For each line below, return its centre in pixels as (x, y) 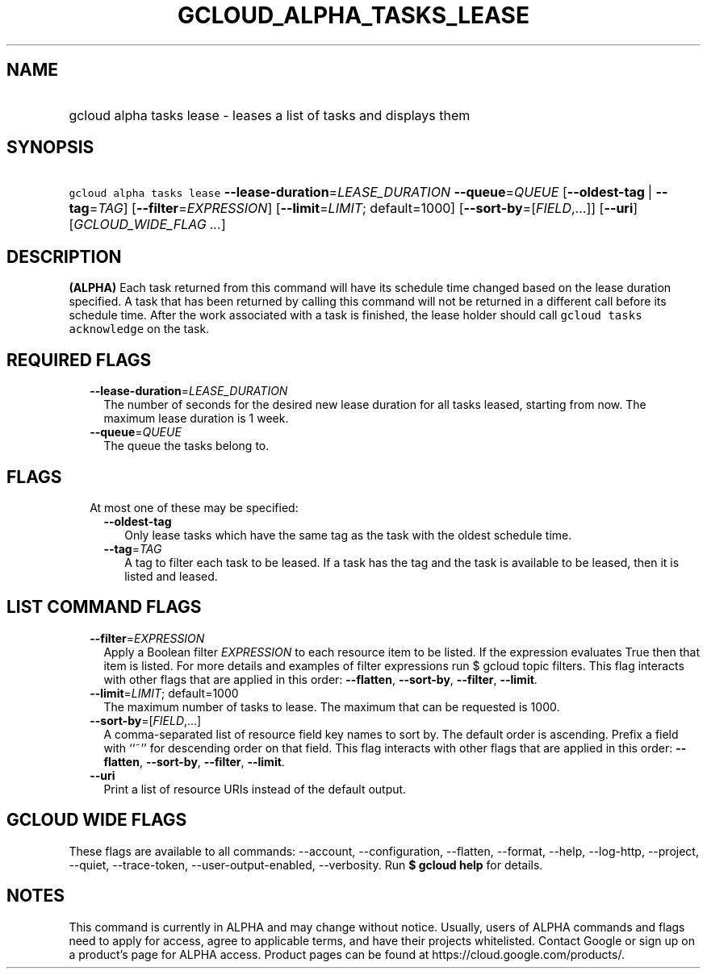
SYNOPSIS (50, 148)
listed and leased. (171, 576)
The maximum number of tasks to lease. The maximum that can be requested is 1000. (332, 706)
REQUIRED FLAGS (79, 360)
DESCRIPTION (64, 256)
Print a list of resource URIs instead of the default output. (255, 789)
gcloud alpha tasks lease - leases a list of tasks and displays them (270, 115)
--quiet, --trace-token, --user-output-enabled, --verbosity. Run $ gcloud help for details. (306, 865)
